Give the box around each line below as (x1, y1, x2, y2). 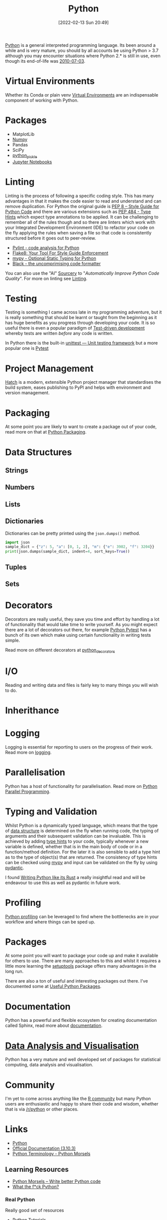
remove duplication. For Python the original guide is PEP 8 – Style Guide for (5, 203, 160, 209)
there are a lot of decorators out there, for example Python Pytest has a (5, 627, 152, 633)
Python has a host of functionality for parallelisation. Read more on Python (5, 783, 158, 789)
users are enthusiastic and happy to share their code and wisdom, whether (5, 1101, 159, 1107)
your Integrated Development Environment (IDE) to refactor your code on (5, 224, 155, 230)
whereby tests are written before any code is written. (5, 331, 113, 336)
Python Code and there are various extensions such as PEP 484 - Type (5, 209, 151, 215)
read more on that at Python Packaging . (5, 429, 87, 435)
